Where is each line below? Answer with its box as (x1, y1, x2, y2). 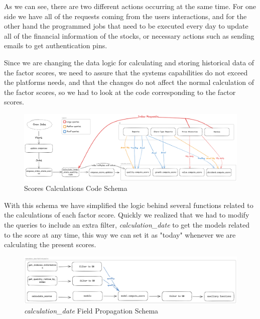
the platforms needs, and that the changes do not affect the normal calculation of (4, 77, 254, 87)
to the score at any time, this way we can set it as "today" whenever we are (4, 229, 236, 240)
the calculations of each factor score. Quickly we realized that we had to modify (4, 209, 249, 220)
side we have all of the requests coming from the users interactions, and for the (4, 11, 247, 21)
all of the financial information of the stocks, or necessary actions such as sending (4, 30, 254, 41)
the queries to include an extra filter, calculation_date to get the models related (4, 220, 249, 230)
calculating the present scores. (4, 239, 96, 250)
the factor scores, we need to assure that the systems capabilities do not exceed (4, 67, 248, 77)
